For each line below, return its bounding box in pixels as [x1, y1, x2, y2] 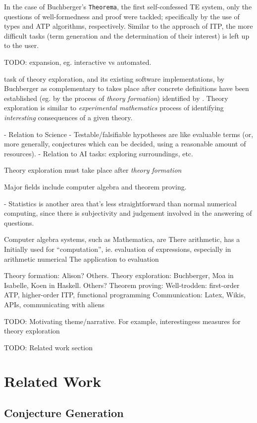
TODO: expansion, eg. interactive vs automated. [4, 57, 152, 67]
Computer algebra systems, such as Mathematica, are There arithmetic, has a [4, 234, 240, 244]
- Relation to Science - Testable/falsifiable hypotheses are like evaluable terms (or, [4, 129, 254, 139]
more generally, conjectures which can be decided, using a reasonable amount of [4, 139, 246, 149]
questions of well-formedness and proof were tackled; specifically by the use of [4, 11, 240, 21]
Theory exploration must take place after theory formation [4, 165, 182, 175]
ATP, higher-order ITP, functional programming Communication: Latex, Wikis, [4, 289, 246, 300]
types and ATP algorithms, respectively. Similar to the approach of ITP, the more [4, 21, 253, 31]
